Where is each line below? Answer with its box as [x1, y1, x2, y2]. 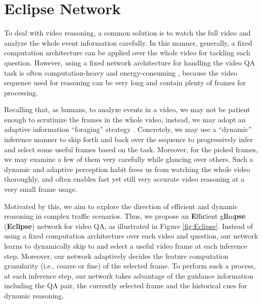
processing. [4, 87, 38, 97]
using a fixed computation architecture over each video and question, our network [4, 230, 258, 241]
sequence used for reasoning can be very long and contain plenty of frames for [4, 77, 246, 88]
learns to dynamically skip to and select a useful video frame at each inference [4, 241, 247, 251]
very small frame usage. [4, 184, 78, 194]
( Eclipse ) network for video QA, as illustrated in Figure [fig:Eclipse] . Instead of [4, 220, 253, 231]
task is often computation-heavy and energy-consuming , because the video [4, 67, 238, 78]
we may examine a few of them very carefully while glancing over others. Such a [4, 154, 253, 164]
